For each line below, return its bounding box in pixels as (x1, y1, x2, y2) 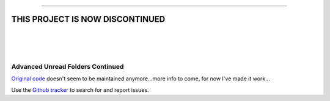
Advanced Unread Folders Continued (11, 63, 124, 71)
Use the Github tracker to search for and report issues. (11, 86, 149, 94)
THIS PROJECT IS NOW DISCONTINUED (11, 14, 166, 24)
